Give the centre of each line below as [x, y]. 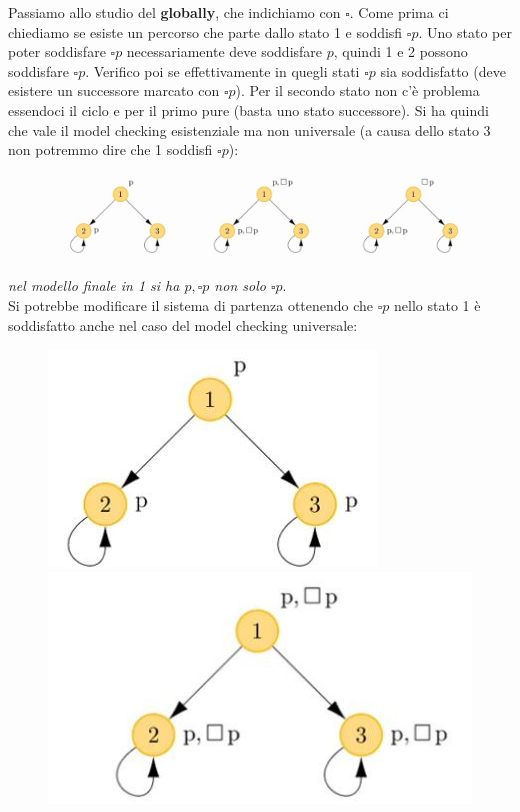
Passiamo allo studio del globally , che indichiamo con [174, 12]
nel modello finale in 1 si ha [94, 285]
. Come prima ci [399, 12]
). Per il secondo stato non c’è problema [357, 90]
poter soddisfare [57, 51]
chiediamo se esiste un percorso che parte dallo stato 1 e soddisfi [205, 31]
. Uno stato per [465, 31]
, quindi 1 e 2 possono [400, 51]
